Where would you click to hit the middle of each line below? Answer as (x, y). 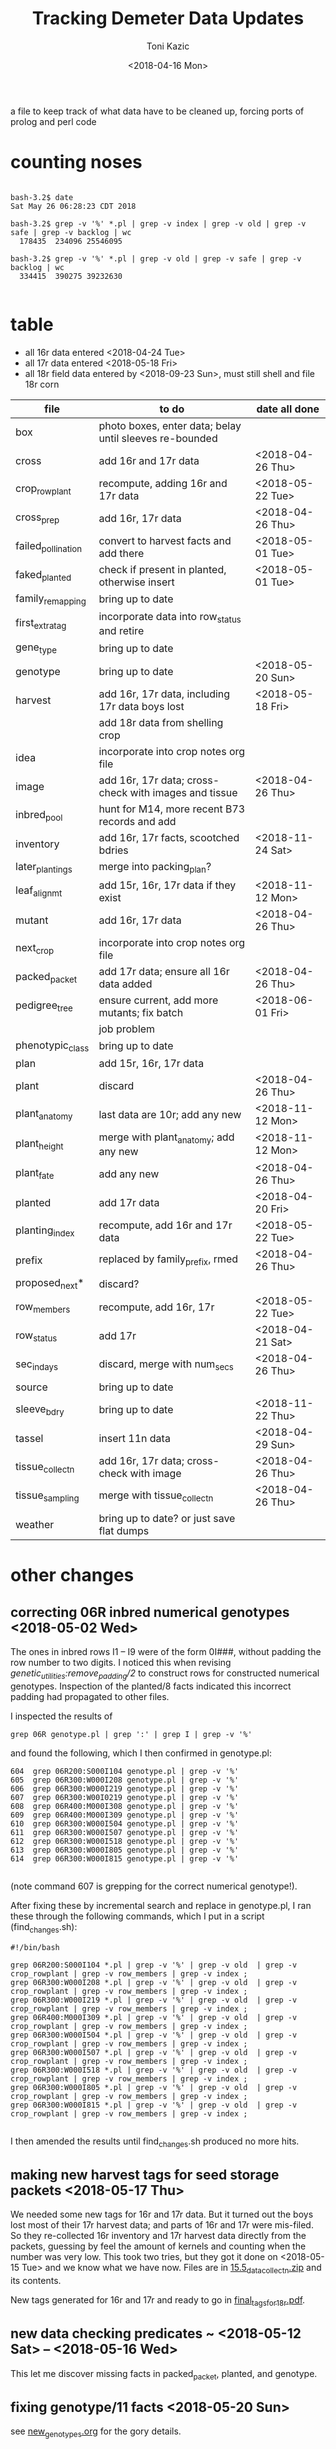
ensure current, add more (158, 1000)
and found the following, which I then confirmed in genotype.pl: (141, 1753)
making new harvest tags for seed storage (145, 2174)
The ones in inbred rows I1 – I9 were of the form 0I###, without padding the (166, 1652)
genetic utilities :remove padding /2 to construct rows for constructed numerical (165, 1674)
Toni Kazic (168, 46)
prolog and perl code (53, 121)
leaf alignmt (39, 891)
